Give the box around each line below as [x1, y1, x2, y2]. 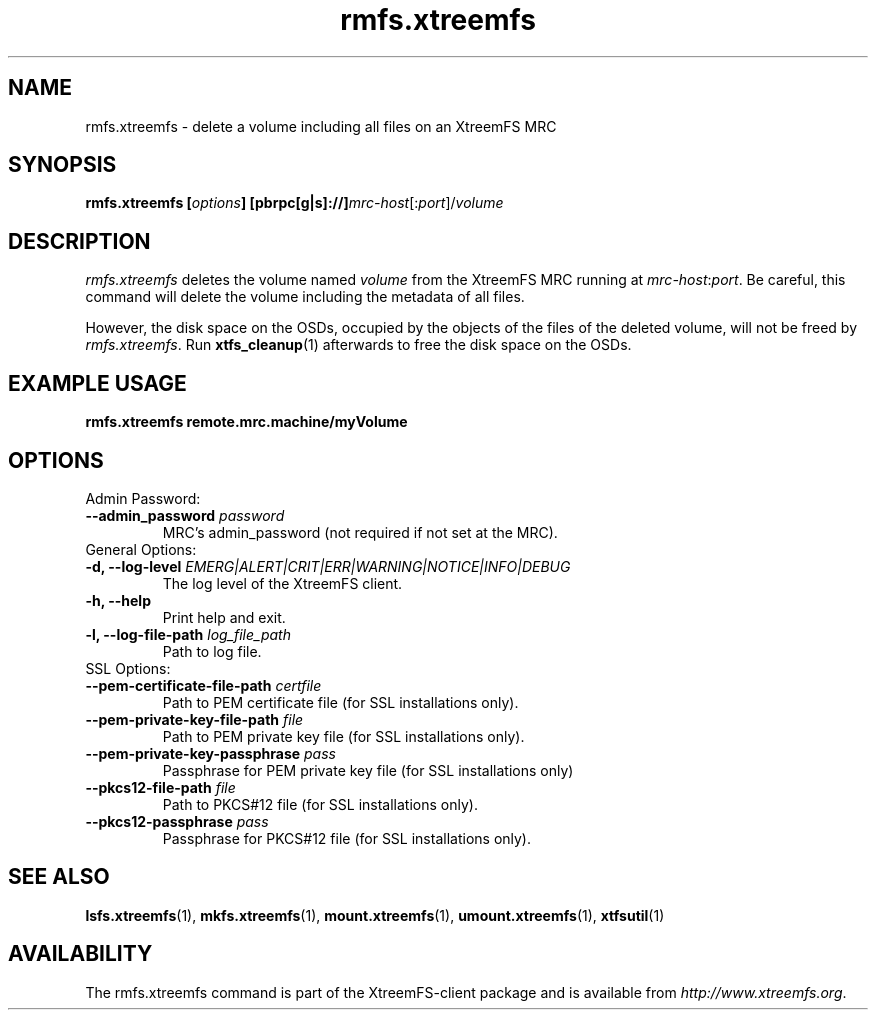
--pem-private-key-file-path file [85, 710, 304, 728]
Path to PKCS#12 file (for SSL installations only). [162, 795, 478, 813]
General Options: [85, 540, 197, 558]
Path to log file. [162, 642, 262, 660]
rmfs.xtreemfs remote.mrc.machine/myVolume [85, 413, 408, 431]
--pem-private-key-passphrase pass [85, 744, 336, 762]
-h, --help [85, 591, 151, 609]
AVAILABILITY [8, 941, 153, 967]
